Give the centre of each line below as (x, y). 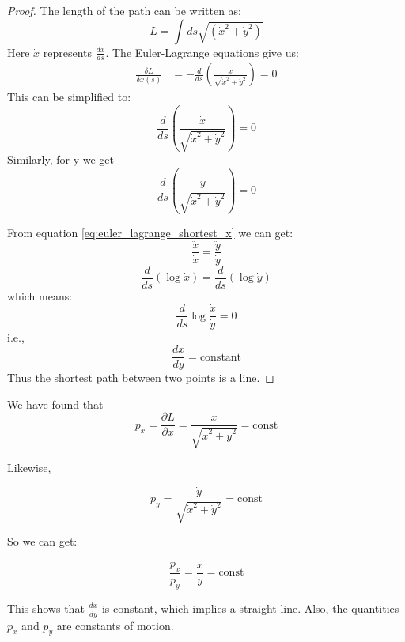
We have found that (55, 404)
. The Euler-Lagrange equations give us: (202, 52)
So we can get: (42, 541)
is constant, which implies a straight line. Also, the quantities (250, 608)
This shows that (46, 608)
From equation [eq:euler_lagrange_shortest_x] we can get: (150, 232)
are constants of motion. (115, 625)
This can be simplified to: (69, 97)
